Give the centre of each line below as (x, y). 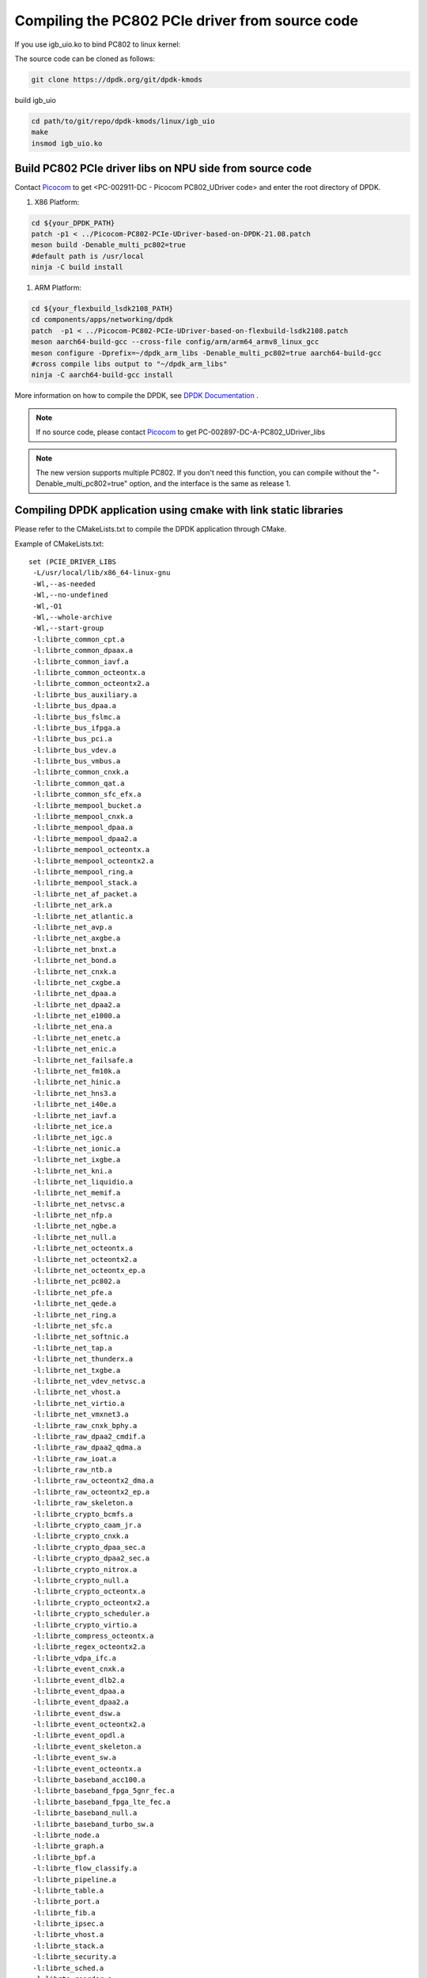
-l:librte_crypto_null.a (81, 1580)
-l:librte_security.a (75, 1957)
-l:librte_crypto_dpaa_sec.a (89, 1547)
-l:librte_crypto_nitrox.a (85, 1569)
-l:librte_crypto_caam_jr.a (87, 1525)
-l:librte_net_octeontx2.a (85, 1259)
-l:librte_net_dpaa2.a (77, 1004)
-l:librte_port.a (66, 1902)
